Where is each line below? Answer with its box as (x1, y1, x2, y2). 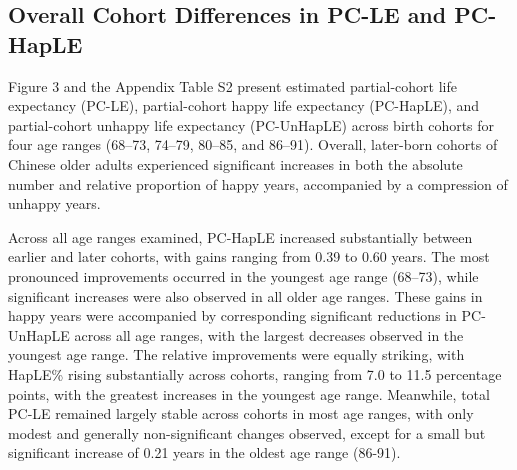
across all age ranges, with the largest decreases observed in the (74, 324, 464, 345)
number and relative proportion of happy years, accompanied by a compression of (8, 173, 508, 194)
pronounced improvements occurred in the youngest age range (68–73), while (8, 265, 479, 286)
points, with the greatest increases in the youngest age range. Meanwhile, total (8, 383, 490, 404)
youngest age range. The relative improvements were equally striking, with (8, 344, 465, 365)
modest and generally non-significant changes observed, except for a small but (8, 422, 486, 443)
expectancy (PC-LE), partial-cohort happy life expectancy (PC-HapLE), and (8, 95, 480, 116)
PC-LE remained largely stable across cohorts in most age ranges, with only (8, 403, 474, 424)
